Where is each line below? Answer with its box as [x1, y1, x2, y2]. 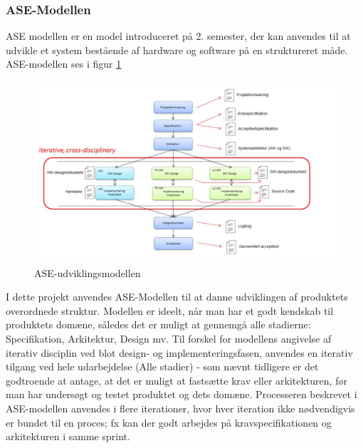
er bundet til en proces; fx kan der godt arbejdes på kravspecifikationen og [6, 415, 332, 429]
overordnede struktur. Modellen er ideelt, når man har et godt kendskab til [6, 303, 334, 318]
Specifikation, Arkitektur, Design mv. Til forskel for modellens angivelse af [6, 331, 332, 346]
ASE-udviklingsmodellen [34, 265, 141, 280]
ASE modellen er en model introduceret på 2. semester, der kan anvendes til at [6, 28, 351, 43]
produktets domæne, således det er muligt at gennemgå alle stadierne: [6, 317, 311, 332]
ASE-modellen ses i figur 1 [6, 56, 122, 71]
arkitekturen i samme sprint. [6, 429, 130, 444]
